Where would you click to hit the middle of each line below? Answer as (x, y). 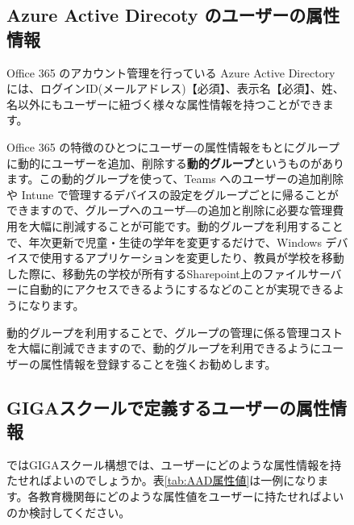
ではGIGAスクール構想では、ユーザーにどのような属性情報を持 (174, 464)
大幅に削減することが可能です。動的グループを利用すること (186, 225)
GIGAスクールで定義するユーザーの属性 (168, 407)
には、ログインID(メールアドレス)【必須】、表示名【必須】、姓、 (175, 88)
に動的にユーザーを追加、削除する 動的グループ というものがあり (175, 162)
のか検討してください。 (69, 512)
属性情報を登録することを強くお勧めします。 (158, 363)
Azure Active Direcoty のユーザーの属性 (173, 15)
